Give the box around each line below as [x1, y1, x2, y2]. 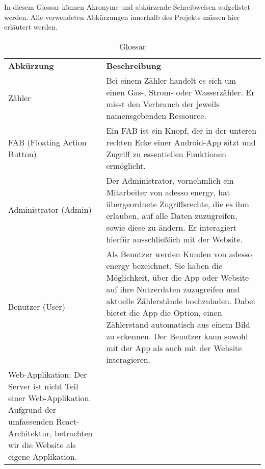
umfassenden [8, 415, 54, 427]
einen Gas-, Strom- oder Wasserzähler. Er [106, 86, 255, 98]
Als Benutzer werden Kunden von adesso [106, 248, 252, 260]
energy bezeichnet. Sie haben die [106, 259, 222, 271]
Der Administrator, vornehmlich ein [106, 174, 234, 186]
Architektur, [8, 427, 52, 439]
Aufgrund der [8, 403, 56, 415]
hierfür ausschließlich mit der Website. [106, 233, 243, 245]
